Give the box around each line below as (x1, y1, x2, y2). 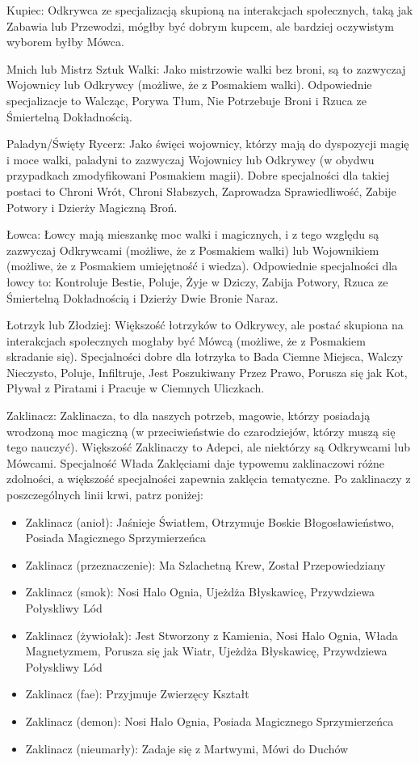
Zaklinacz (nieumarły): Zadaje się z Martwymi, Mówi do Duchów (25, 740, 349, 757)
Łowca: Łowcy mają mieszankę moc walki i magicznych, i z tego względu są (6, 226, 379, 243)
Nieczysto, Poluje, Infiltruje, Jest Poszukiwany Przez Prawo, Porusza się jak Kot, (6, 363, 408, 380)
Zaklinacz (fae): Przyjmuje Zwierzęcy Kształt (25, 685, 249, 702)
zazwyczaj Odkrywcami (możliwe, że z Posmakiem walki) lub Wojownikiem (6, 241, 379, 258)
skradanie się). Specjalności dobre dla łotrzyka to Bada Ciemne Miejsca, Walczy (6, 348, 404, 365)
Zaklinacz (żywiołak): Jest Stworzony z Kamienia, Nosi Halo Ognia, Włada (25, 626, 398, 643)
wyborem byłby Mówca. (6, 33, 124, 50)
